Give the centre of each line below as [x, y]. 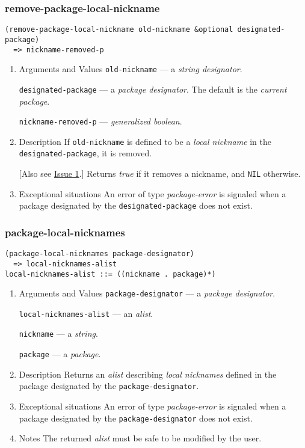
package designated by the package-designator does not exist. [136, 418]
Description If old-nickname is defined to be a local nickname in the [145, 141]
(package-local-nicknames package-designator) [100, 254]
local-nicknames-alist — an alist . [86, 313]
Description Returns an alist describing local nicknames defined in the [148, 374]
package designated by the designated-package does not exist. [136, 205]
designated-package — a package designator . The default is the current [153, 89]
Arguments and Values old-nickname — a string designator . [131, 69]
